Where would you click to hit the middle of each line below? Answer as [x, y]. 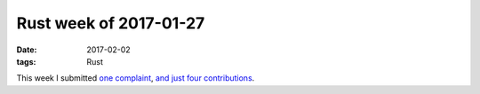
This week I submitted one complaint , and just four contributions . [136, 78]
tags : [26, 61]
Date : [27, 50]
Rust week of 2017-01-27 [111, 23]
